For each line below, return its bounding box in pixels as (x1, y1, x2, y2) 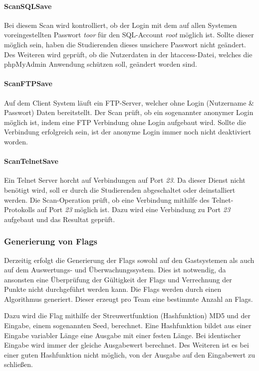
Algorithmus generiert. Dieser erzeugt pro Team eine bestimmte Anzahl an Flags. (4, 293, 253, 304)
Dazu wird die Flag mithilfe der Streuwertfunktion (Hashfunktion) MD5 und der (4, 310, 251, 321)
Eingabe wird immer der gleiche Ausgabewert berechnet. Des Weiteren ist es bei (4, 340, 249, 350)
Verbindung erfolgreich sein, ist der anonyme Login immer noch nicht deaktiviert (4, 126, 252, 137)
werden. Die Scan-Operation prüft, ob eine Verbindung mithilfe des (4, 194, 210, 205)
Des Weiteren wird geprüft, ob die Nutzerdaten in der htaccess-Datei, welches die (4, 49, 253, 59)
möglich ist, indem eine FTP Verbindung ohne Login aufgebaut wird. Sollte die (4, 117, 246, 127)
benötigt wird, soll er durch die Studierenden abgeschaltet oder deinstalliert (4, 184, 236, 195)
